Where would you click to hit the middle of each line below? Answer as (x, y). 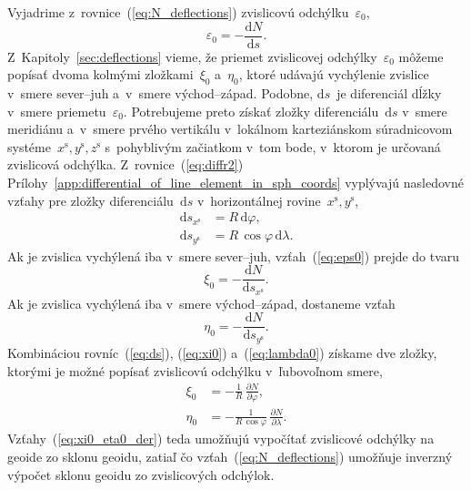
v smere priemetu (57, 111)
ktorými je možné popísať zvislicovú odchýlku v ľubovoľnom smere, (195, 370)
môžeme (421, 56)
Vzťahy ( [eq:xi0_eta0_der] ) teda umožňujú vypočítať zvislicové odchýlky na (221, 439)
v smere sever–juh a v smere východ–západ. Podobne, (160, 93)
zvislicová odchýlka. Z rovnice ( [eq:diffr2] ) (125, 164)
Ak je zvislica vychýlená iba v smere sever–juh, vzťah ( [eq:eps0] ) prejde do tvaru (234, 255)
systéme (29, 146)
